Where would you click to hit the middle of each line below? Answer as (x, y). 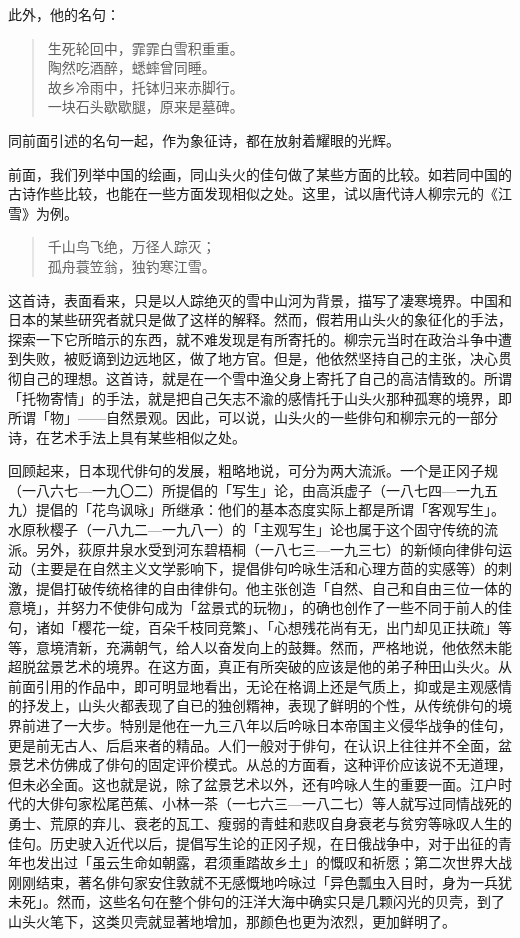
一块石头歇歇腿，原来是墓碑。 (145, 106)
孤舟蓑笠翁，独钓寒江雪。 (131, 265)
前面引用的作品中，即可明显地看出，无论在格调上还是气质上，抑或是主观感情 (260, 685)
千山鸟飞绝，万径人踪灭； (131, 246)
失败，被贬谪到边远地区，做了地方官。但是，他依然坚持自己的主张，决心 (259, 358)
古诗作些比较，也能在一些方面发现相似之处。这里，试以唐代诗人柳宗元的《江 (260, 193)
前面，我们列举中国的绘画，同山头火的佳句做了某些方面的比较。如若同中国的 (260, 173)
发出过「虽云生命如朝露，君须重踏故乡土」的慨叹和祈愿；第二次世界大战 (273, 862)
